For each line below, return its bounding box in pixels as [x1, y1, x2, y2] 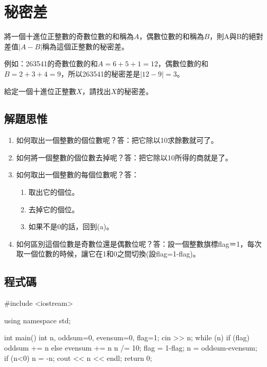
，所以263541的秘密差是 [61, 68, 140, 79]
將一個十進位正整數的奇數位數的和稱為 [4, 31, 134, 42]
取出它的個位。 [28, 187, 79, 197]
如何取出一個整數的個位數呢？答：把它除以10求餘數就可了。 [16, 135, 218, 145]
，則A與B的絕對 [209, 31, 263, 42]
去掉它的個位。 [28, 204, 79, 214]
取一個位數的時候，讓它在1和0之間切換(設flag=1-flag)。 [16, 248, 200, 259]
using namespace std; [4, 315, 71, 325]
